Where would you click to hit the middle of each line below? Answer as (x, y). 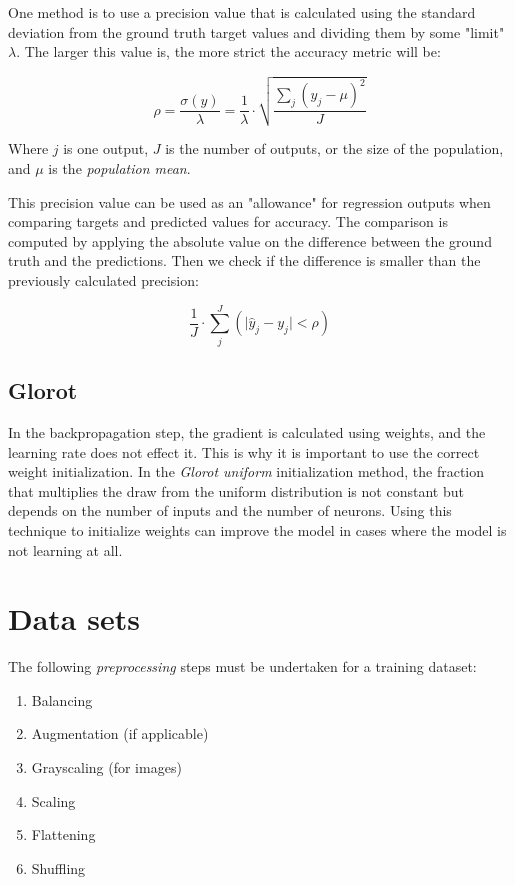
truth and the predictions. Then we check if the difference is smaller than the (244, 260)
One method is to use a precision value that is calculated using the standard (242, 12)
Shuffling (58, 867)
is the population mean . (119, 168)
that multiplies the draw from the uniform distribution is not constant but (236, 490)
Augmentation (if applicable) (120, 733)
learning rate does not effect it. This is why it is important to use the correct (244, 451)
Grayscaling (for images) (106, 767)
